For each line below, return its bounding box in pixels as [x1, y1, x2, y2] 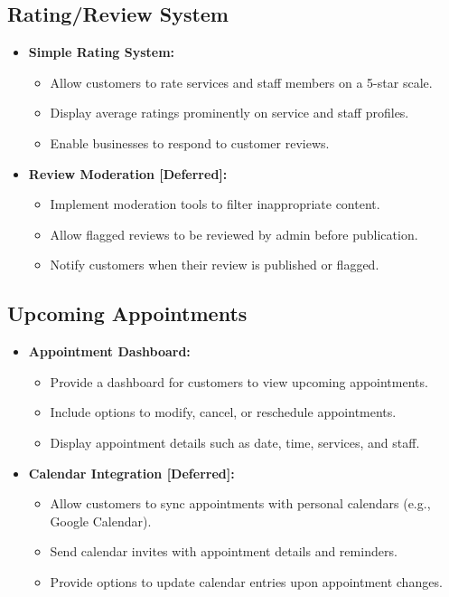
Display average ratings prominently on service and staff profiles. [50, 103, 409, 122]
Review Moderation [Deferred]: [28, 164, 228, 183]
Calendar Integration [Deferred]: [28, 463, 235, 482]
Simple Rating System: [28, 43, 175, 62]
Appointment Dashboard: [28, 342, 191, 361]
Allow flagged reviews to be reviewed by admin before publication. [50, 224, 418, 243]
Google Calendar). [50, 511, 152, 530]
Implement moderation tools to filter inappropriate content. [50, 194, 380, 213]
